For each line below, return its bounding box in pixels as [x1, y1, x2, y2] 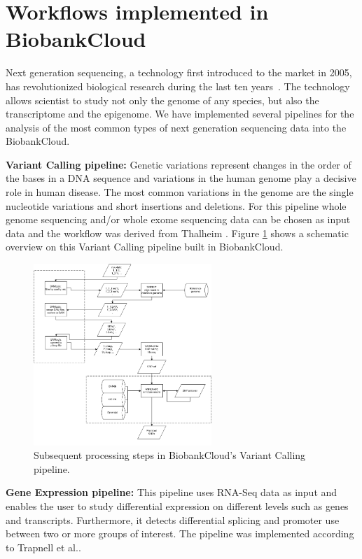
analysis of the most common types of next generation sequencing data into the [6, 120, 347, 134]
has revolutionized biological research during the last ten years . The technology [6, 78, 350, 93]
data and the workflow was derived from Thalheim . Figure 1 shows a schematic [6, 225, 349, 240]
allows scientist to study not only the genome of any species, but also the [6, 92, 319, 107]
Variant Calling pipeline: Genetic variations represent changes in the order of [6, 157, 351, 171]
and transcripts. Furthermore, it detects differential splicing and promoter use [6, 512, 340, 527]
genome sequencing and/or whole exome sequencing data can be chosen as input [6, 212, 351, 227]
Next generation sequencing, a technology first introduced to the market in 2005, [6, 65, 352, 80]
